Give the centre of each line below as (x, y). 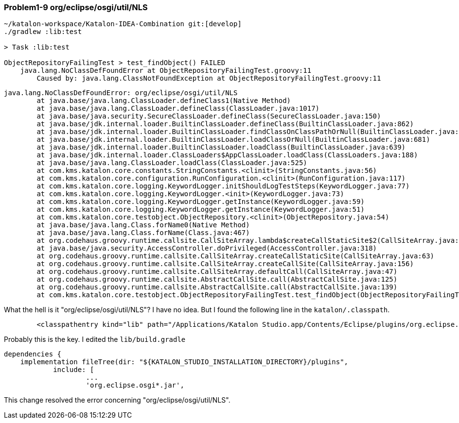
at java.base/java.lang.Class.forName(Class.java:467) (143, 233)
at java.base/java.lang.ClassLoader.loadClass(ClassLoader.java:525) (172, 163)
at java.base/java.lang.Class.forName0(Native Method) (143, 225)
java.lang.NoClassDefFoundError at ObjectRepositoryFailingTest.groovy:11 (166, 71)
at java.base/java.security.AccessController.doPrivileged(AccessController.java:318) (207, 248)
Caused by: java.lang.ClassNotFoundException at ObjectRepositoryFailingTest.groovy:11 (209, 78)
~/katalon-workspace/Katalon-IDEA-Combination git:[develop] (123, 24)
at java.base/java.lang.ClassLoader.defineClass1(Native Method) (164, 101)
